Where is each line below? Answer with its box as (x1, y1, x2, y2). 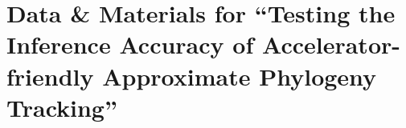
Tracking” (6, 90, 117, 123)
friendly (6, 59, 94, 92)
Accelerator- (261, 28, 400, 61)
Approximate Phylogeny (102, 59, 377, 92)
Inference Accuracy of (6, 28, 254, 61)
